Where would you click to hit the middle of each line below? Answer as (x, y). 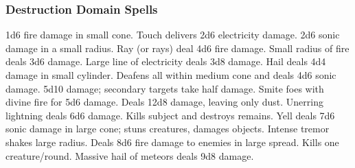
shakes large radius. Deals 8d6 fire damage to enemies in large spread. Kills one (172, 142)
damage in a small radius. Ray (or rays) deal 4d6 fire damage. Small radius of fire (177, 48)
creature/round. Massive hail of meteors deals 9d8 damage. (130, 155)
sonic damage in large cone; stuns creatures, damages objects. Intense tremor (168, 129)
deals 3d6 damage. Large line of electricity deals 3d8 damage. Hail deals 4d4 (166, 61)
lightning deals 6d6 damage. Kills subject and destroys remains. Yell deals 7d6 (170, 115)
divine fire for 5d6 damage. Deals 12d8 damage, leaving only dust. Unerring (164, 102)
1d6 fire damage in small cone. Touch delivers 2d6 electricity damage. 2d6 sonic (173, 35)
